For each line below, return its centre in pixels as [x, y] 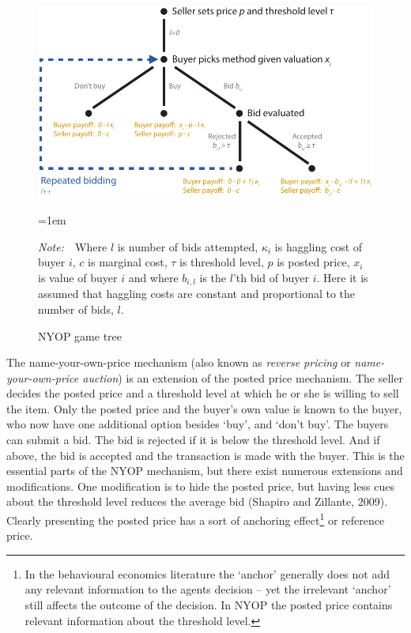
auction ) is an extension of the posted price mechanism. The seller [243, 377]
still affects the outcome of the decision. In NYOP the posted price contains [209, 605]
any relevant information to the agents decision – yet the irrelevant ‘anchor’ [208, 589]
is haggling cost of [319, 246]
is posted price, [313, 262]
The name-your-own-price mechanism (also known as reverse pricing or [179, 362]
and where [153, 277]
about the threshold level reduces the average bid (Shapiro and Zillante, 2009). [197, 501]
